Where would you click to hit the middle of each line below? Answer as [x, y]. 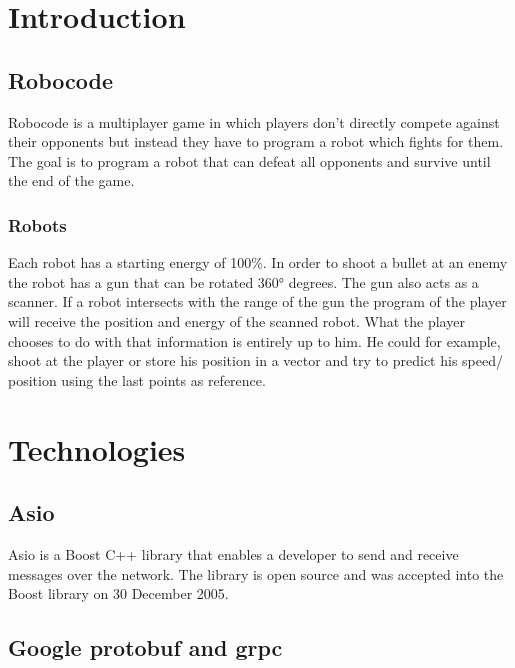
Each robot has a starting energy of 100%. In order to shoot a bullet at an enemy [258, 262]
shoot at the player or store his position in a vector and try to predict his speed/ [255, 360]
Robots [37, 224]
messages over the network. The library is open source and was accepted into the [256, 573]
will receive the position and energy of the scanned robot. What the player [236, 320]
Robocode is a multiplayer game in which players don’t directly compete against [254, 121]
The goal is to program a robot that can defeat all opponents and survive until [249, 160]
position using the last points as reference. [137, 379]
